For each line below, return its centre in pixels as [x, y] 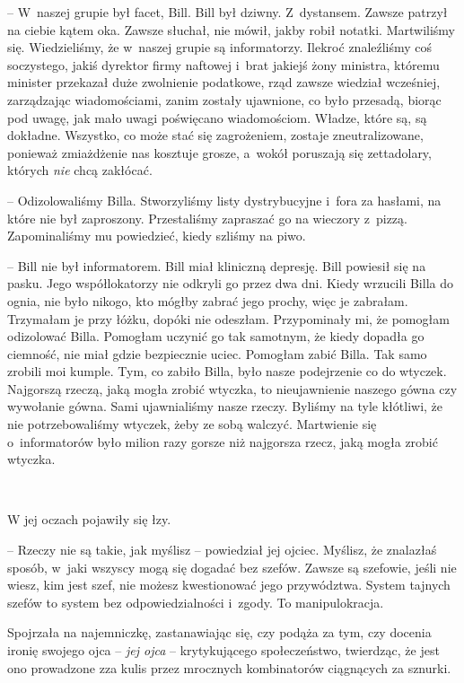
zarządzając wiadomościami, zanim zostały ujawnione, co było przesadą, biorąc [224, 99]
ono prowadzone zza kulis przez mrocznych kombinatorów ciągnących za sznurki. [229, 667]
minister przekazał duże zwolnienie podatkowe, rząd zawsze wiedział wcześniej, [224, 82]
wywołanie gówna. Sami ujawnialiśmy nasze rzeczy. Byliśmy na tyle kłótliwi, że [225, 406]
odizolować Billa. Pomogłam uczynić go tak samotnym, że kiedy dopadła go [216, 336]
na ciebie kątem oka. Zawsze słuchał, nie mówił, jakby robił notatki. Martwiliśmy [231, 29]
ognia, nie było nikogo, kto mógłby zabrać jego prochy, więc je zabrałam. [208, 300]
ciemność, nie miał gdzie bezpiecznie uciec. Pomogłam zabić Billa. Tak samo [217, 353]
